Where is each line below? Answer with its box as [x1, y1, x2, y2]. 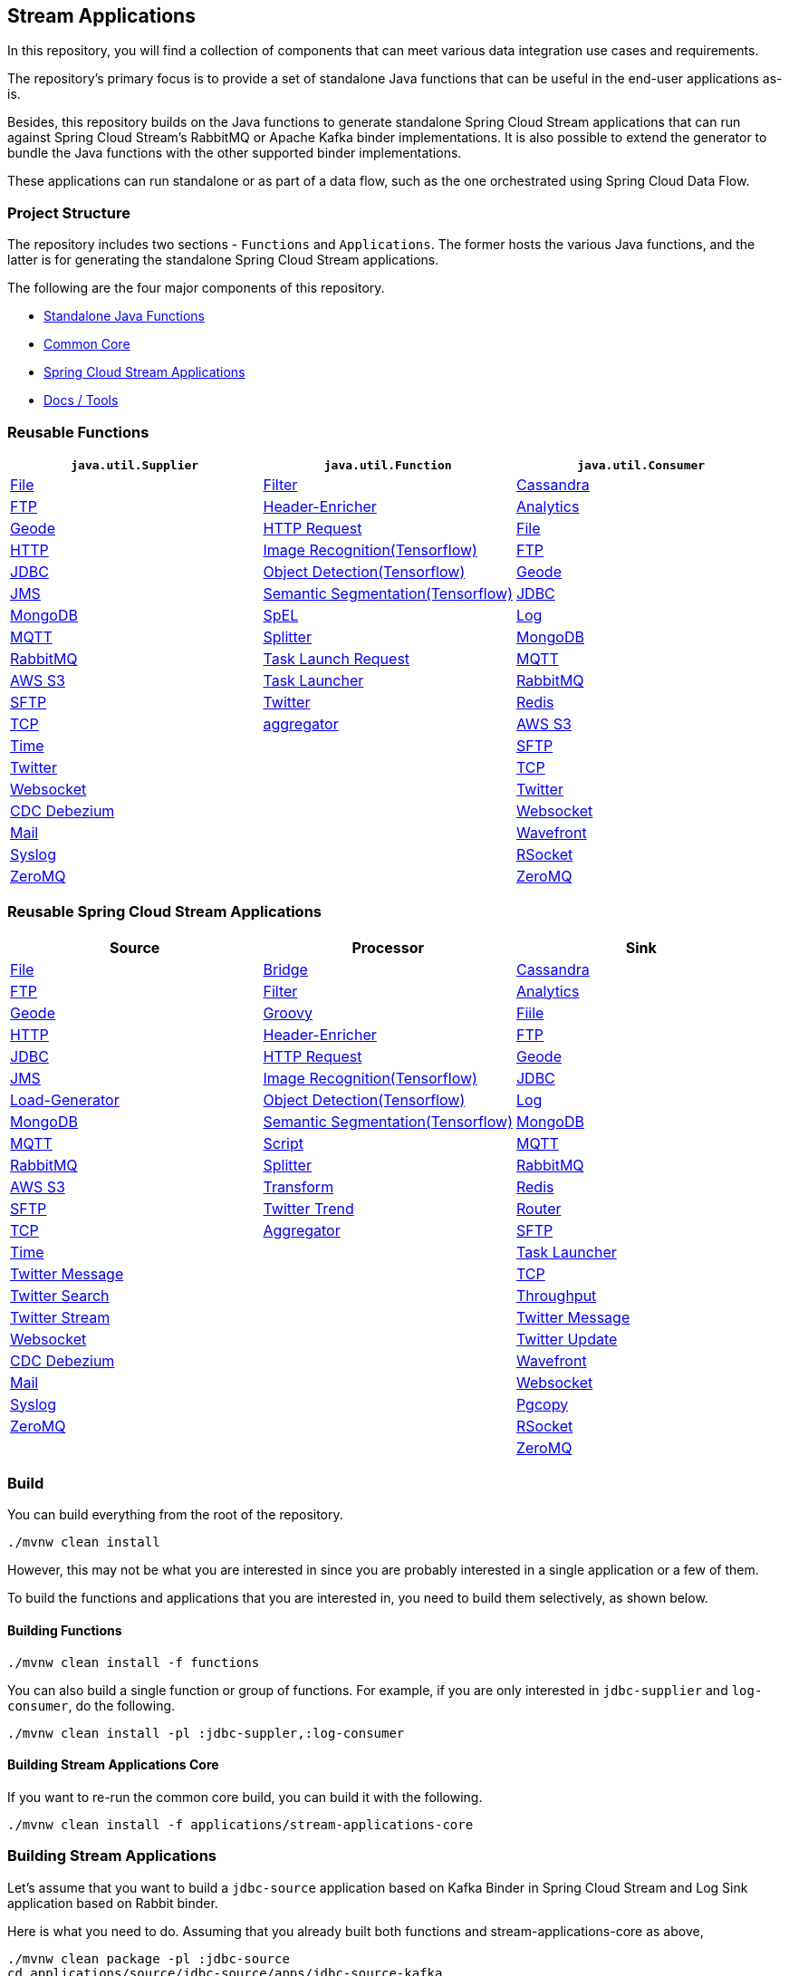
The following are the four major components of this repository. [7, 280, 385, 296]
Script [263, 1133, 303, 1152]
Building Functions [7, 1623, 122, 1639]
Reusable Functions [7, 422, 149, 441]
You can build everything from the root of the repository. [7, 1507, 343, 1523]
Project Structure [7, 203, 130, 222]
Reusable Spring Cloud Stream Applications [7, 902, 322, 921]
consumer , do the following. [7, 1697, 176, 1713]
